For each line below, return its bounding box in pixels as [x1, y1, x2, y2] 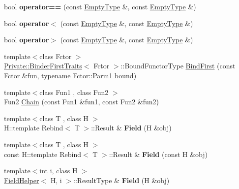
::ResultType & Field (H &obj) [73, 175, 170, 185]
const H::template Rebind [4, 149, 81, 159]
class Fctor [39, 51, 72, 61]
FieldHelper [4, 175, 39, 185]
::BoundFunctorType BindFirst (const [120, 61, 236, 71]
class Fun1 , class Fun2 [39, 87, 109, 97]
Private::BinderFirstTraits [4, 61, 82, 71]
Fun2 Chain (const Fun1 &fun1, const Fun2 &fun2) [4, 96, 159, 107]
